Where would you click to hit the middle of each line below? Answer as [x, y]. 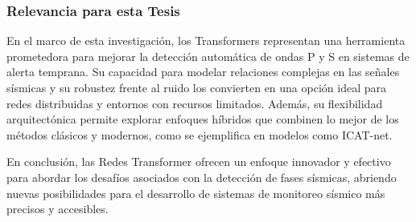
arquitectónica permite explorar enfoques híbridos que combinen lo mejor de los [203, 119]
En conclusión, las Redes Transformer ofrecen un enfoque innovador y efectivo [199, 161]
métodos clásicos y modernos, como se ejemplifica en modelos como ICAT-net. [200, 134]
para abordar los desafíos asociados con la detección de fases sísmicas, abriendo [202, 177]
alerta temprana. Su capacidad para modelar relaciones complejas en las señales [203, 72]
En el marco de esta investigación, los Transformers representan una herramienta [206, 40]
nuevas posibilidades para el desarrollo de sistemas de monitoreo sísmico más [196, 193]
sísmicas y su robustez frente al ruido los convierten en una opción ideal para [196, 87]
